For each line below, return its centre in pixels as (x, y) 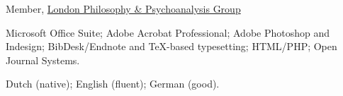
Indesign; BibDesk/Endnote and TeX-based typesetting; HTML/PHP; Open (171, 46)
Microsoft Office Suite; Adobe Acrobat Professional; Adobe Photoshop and (168, 32)
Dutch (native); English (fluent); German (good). (113, 84)
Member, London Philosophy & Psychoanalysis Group (123, 8)
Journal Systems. (43, 60)
